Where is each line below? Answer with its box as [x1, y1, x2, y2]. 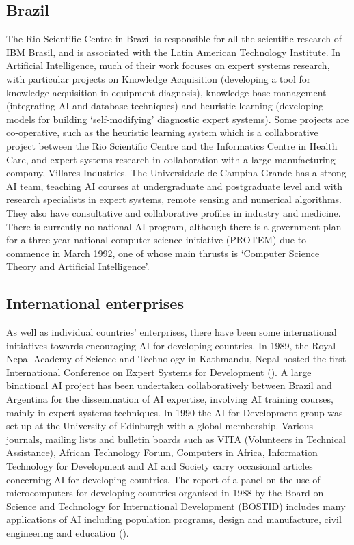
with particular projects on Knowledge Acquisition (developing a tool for [6, 71, 311, 85]
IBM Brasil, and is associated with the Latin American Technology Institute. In [6, 44, 341, 59]
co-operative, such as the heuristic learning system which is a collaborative [6, 125, 318, 139]
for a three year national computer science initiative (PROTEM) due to [6, 232, 307, 247]
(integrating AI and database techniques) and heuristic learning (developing [6, 98, 324, 113]
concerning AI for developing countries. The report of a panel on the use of [6, 472, 321, 486]
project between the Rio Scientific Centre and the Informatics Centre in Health [6, 138, 338, 152]
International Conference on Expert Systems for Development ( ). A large [6, 364, 312, 379]
